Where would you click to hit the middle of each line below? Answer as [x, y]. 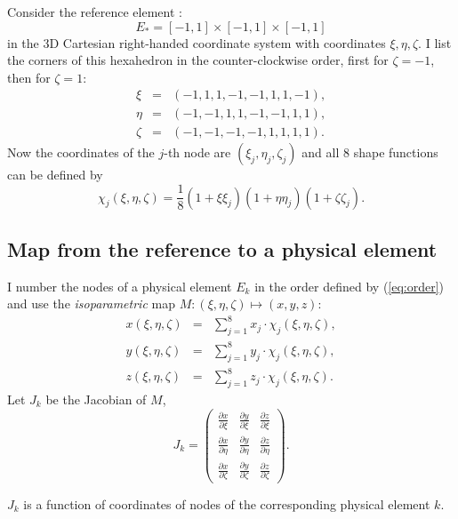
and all [321, 152]
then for [29, 77]
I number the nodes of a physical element [120, 286]
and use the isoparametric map [91, 303]
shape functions [396, 152]
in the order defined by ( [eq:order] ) [350, 286]
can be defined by [55, 175]
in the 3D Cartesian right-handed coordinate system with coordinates [197, 42]
